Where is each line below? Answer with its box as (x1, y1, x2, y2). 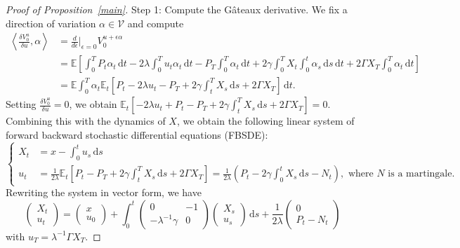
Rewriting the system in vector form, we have (6, 185, 202, 200)
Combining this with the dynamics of (6, 113, 166, 128)
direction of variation (6, 15, 96, 30)
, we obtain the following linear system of (176, 113, 355, 128)
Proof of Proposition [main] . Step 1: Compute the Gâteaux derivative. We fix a (6, 2, 348, 16)
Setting (6, 97, 37, 111)
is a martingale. (388, 169, 455, 179)
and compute (127, 15, 184, 30)
